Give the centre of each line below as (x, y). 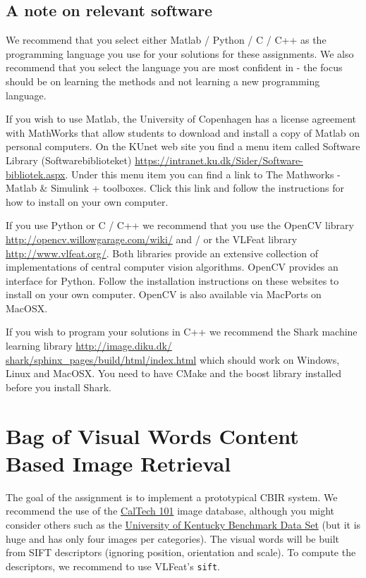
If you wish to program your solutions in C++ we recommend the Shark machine (182, 332)
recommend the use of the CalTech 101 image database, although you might (170, 511)
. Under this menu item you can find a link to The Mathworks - (203, 174)
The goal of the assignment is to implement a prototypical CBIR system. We (172, 497)
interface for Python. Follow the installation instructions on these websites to (172, 280)
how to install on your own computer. (87, 201)
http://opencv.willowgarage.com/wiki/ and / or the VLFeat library (152, 239)
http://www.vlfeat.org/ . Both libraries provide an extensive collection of (162, 253)
